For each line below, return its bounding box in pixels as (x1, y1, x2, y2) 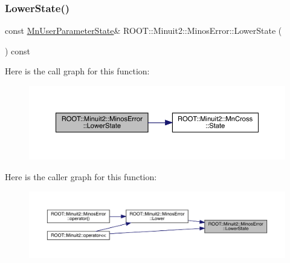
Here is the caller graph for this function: (5, 170, 157, 183)
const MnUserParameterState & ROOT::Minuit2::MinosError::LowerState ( (5, 24, 282, 37)
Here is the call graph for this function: (5, 65, 150, 77)
